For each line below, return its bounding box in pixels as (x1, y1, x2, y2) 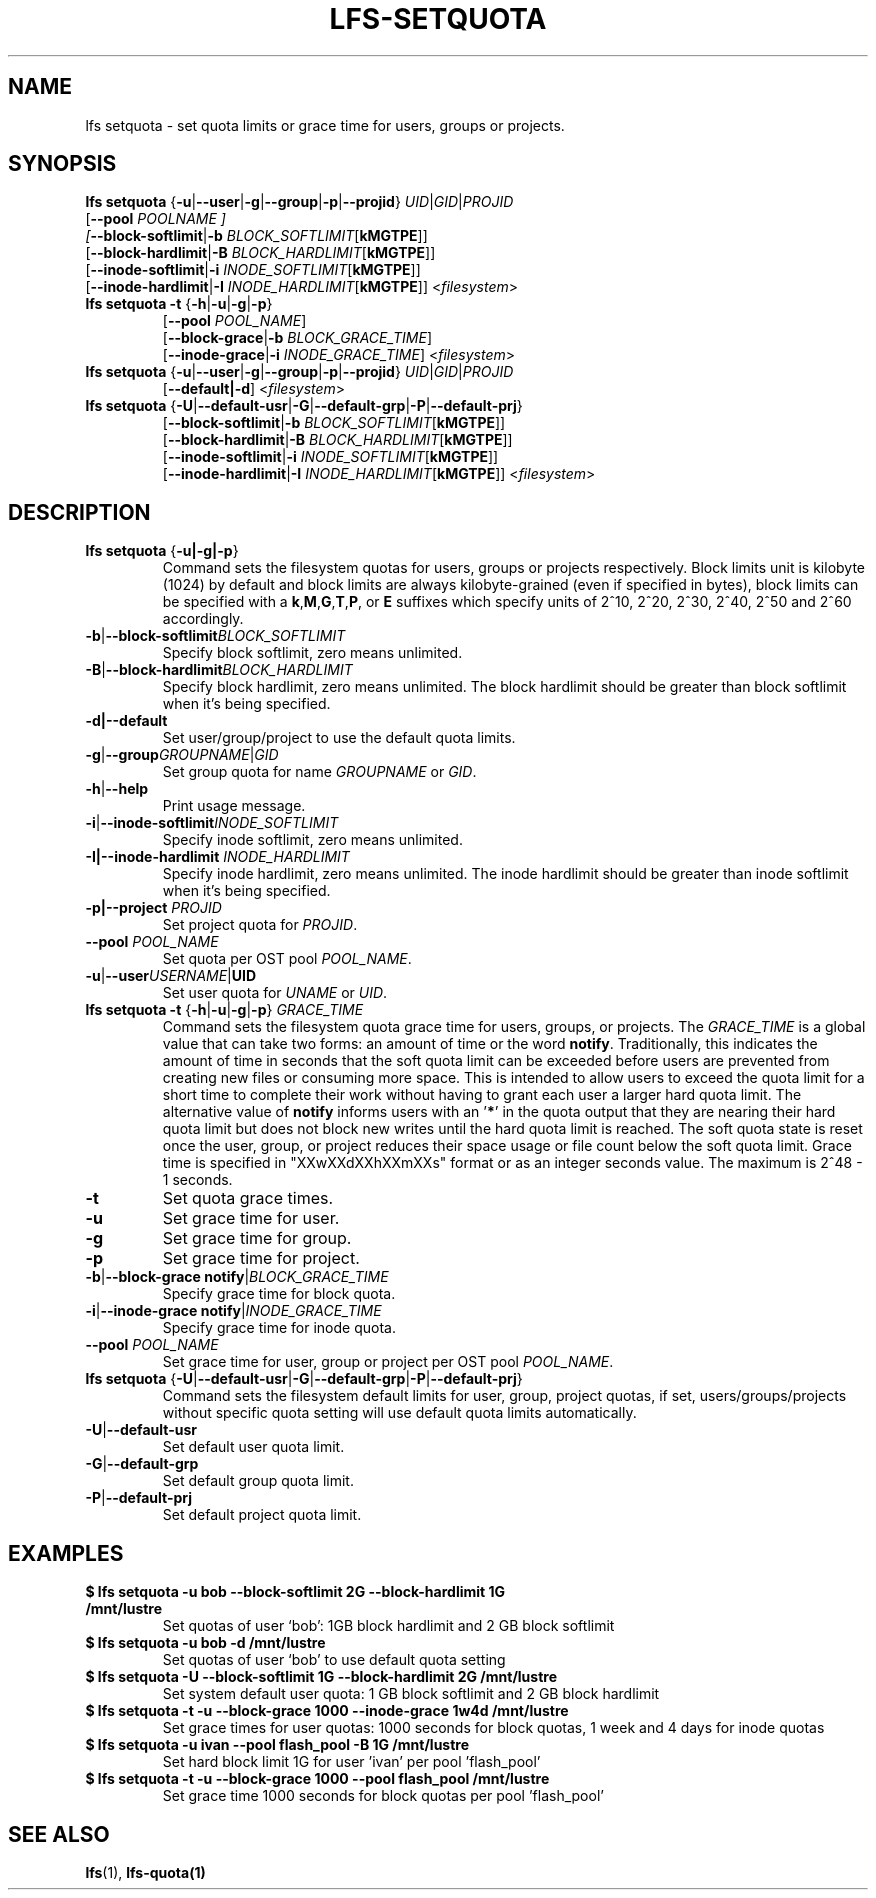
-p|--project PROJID (85, 899, 222, 917)
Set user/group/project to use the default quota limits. (162, 729, 516, 747)
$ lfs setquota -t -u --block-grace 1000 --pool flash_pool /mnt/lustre (85, 1770, 550, 1788)
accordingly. (162, 610, 244, 628)
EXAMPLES (8, 1540, 124, 1566)
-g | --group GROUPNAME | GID (85, 746, 279, 764)
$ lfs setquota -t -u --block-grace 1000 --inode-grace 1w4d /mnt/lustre (85, 1702, 569, 1720)
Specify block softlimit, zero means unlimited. (162, 644, 463, 662)
